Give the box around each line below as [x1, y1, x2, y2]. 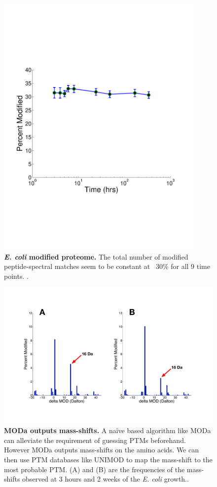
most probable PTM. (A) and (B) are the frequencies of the [4, 464, 185, 474]
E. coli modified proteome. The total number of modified [4, 251, 188, 262]
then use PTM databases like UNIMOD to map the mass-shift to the [4, 454, 213, 464]
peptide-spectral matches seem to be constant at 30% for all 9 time [4, 261, 210, 271]
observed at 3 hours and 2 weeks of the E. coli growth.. [22, 474, 189, 484]
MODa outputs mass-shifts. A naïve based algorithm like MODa [4, 425, 211, 436]
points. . [4, 270, 29, 281]
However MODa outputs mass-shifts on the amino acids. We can [4, 444, 199, 455]
